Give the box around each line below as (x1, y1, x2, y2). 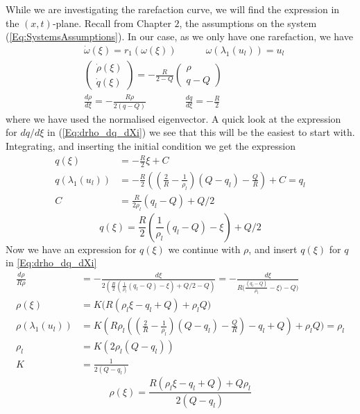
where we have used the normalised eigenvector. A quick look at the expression (6, 111, 341, 126)
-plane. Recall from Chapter (52, 15, 171, 30)
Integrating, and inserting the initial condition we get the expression (6, 138, 296, 153)
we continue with (168, 241, 241, 256)
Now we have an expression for (6, 241, 137, 256)
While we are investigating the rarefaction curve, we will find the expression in (6, 2, 340, 16)
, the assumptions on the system (179, 15, 317, 30)
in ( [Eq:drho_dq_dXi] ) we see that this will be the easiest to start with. (47, 125, 355, 139)
